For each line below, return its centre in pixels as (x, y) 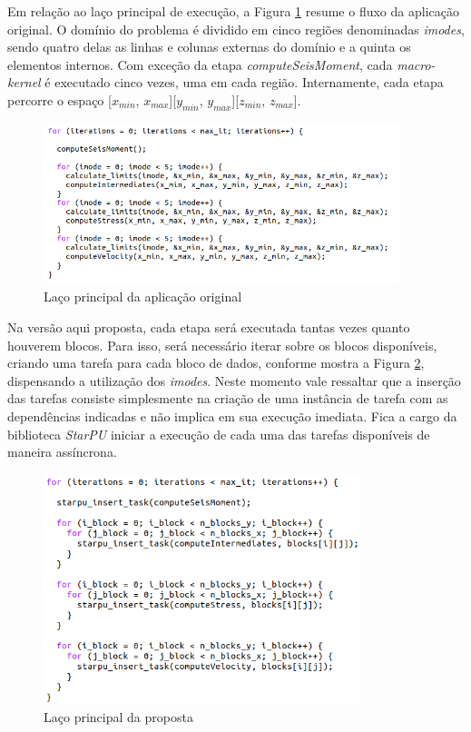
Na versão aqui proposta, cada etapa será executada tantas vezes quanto (209, 327)
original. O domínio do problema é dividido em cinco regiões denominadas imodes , (236, 29)
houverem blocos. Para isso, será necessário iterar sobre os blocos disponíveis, (222, 345)
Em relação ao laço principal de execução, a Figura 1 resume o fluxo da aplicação (233, 11)
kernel (24, 82)
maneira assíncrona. (62, 452)
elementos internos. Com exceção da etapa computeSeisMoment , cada (200, 64)
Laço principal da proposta (118, 716)
